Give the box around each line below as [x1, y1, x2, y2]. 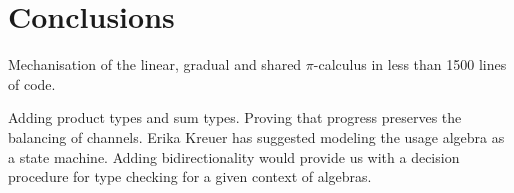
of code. [8, 73, 56, 94]
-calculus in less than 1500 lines [313, 54, 507, 75]
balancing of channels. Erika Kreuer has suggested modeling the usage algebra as [8, 126, 505, 147]
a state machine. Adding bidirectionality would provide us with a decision [8, 146, 460, 167]
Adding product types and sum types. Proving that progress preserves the [8, 107, 462, 128]
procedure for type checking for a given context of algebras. [8, 166, 372, 187]
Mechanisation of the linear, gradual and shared [8, 54, 302, 75]
